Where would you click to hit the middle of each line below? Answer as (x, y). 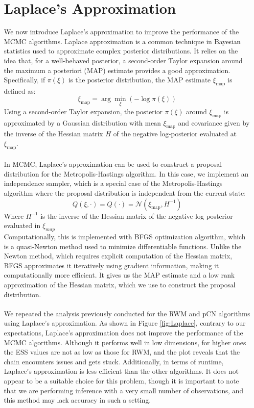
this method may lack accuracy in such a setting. (78, 400)
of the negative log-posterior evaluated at (175, 134)
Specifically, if (25, 80)
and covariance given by (214, 122)
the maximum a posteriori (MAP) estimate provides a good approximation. (117, 70)
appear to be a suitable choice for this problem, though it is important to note (122, 380)
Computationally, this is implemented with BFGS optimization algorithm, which (125, 237)
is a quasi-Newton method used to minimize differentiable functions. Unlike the (123, 246)
